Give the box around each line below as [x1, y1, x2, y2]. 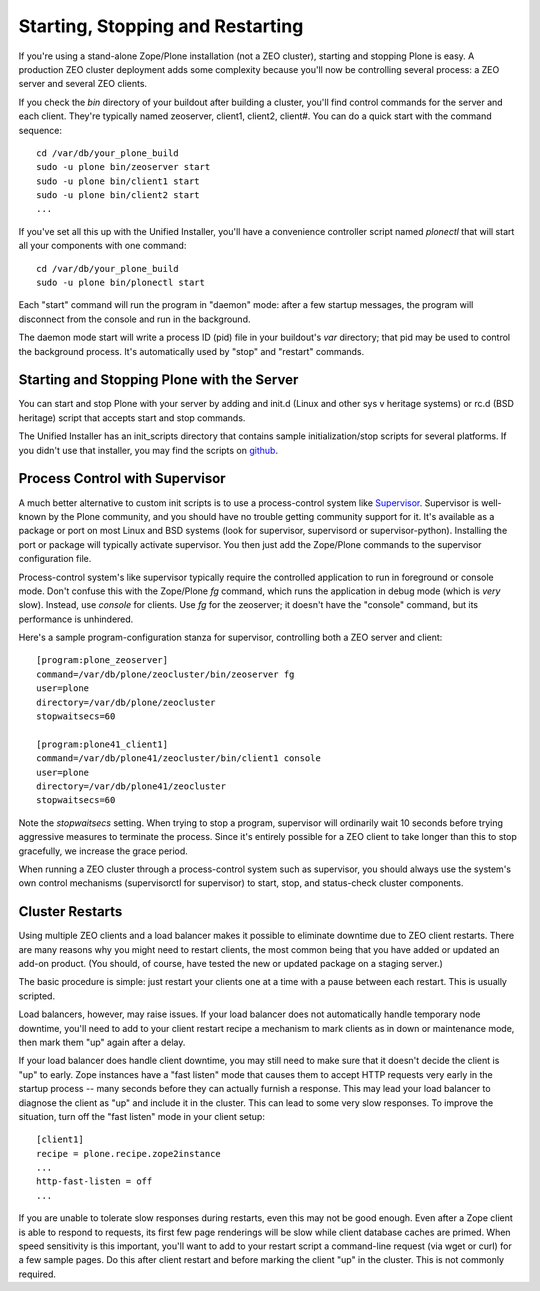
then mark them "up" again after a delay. [18, 1036, 186, 1048]
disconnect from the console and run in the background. [18, 313, 251, 325]
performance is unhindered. [18, 613, 134, 625]
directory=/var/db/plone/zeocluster [36, 696, 216, 708]
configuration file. [18, 553, 92, 565]
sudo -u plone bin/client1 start [36, 175, 200, 187]
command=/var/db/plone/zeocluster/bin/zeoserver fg [36, 668, 295, 680]
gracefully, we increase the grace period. [18, 845, 189, 857]
